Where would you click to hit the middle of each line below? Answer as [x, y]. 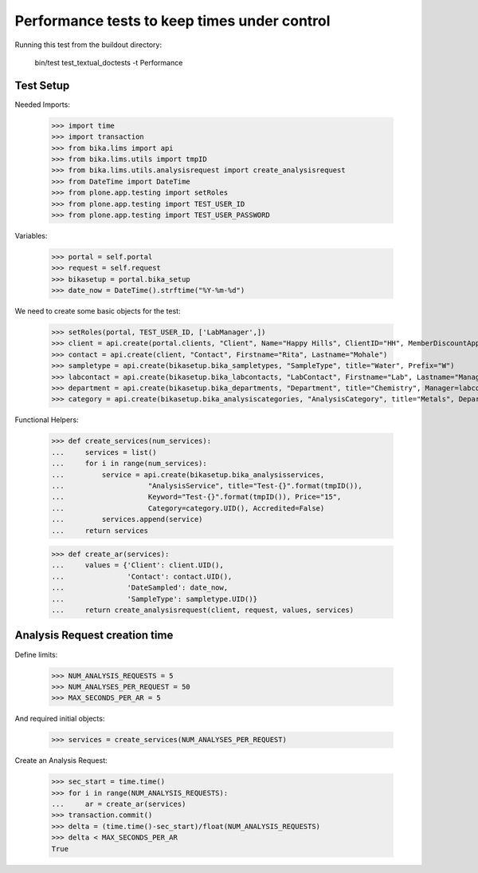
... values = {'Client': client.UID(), [138, 565]
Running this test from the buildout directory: [88, 45]
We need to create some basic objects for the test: [98, 311]
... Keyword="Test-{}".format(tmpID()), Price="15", [196, 497]
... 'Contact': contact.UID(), [142, 576]
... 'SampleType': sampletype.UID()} [155, 599]
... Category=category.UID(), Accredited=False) [188, 508]
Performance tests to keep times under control [172, 21]
